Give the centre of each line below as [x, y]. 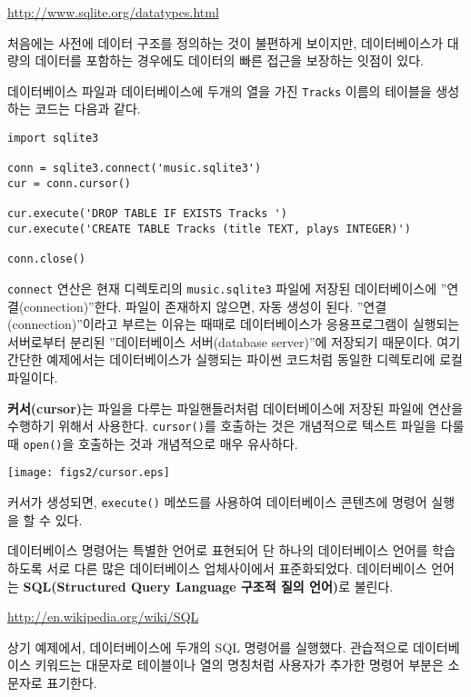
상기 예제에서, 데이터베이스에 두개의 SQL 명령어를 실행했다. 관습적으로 [208, 647]
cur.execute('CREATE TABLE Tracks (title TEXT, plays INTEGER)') [209, 229]
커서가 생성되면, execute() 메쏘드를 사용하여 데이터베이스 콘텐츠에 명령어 [217, 502]
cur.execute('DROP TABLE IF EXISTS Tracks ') [147, 214]
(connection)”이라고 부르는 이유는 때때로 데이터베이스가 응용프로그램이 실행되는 [234, 324]
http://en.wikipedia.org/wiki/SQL [103, 617]
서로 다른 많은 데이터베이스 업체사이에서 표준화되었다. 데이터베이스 [237, 568]
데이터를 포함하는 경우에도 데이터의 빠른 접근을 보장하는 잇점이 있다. [230, 60]
